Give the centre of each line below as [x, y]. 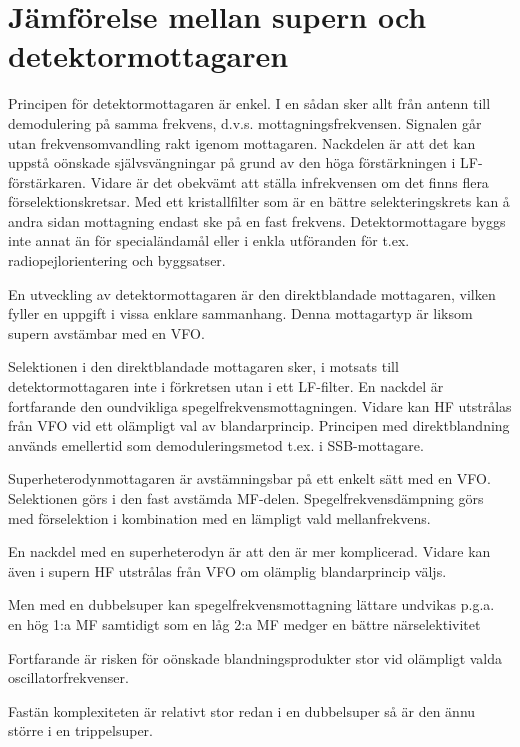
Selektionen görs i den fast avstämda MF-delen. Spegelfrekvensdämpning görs [246, 498]
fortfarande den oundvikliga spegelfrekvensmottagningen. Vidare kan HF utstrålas [260, 405]
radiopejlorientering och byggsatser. [117, 260]
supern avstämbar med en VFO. [106, 332]
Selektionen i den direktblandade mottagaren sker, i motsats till [203, 366]
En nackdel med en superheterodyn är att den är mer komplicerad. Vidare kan [249, 551]
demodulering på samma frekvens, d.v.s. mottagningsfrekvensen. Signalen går [245, 122]
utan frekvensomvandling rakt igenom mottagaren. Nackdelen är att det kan [242, 142]
